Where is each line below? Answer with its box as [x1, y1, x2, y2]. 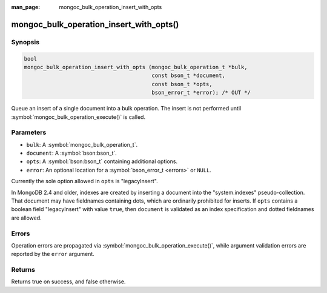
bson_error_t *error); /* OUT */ [151, 89, 251, 96]
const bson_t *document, [151, 72, 225, 79]
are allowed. [11, 214, 42, 221]
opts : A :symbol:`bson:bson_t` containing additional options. [26, 158, 178, 165]
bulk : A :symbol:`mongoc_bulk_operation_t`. [26, 141, 138, 148]
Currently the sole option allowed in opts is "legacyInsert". [11, 178, 158, 185]
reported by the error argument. [11, 251, 95, 258]
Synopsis [11, 38, 39, 46]
